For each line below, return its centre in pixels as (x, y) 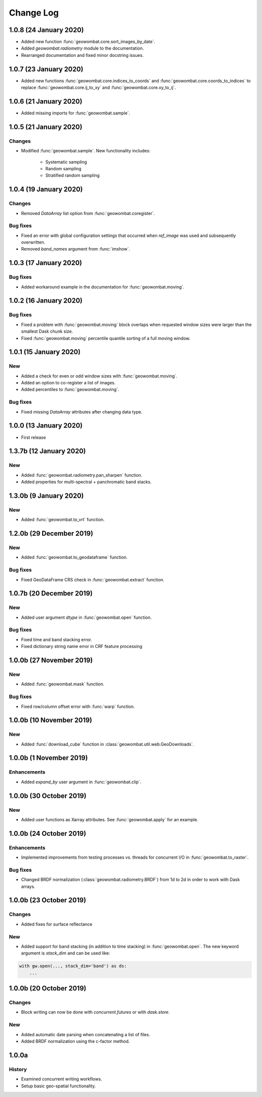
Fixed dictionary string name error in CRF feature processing (82, 647)
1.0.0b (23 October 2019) (48, 900)
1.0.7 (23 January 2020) (46, 69)
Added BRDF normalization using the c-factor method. (75, 1042)
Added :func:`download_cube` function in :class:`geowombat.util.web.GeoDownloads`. (107, 744)
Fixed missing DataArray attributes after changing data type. (82, 412)
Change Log (34, 13)
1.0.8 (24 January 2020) (47, 30)
